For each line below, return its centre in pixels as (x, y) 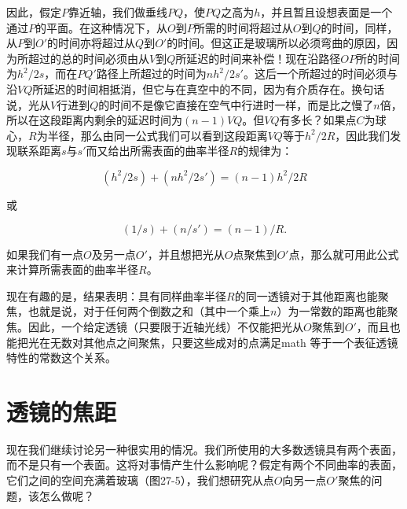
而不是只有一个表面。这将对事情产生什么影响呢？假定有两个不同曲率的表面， (204, 465)
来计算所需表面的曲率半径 (72, 269)
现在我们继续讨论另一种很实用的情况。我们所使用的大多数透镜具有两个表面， (204, 449)
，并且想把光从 (186, 254)
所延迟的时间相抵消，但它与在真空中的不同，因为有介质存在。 (192, 89)
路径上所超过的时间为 (151, 74)
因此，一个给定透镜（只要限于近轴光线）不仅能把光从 (165, 326)
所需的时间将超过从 (243, 27)
